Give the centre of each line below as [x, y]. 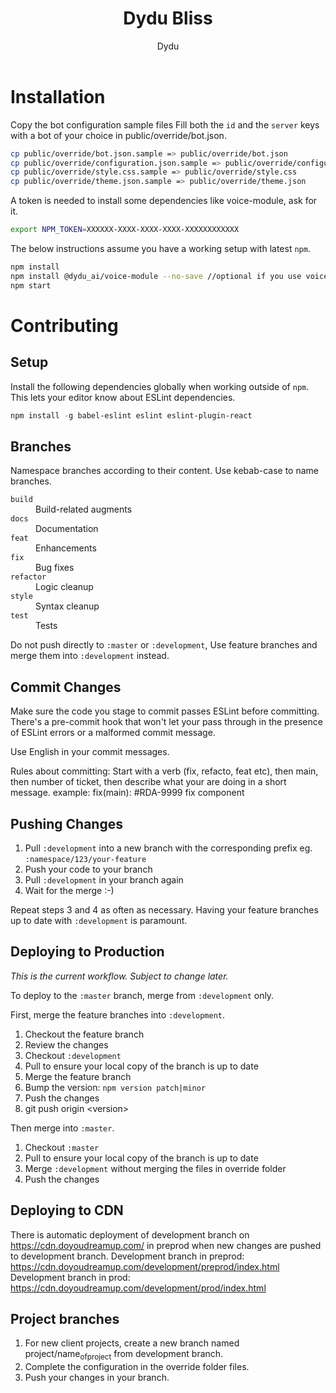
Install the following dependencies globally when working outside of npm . [160, 386]
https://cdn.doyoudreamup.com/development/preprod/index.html [145, 1266]
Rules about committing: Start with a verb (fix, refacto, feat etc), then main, [164, 771]
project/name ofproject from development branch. [124, 1355]
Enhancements [66, 548]
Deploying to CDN [67, 1210]
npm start [31, 285]
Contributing [64, 325]
